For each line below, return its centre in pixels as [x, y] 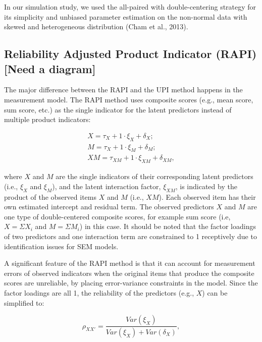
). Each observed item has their [207, 196]
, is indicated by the [206, 186]
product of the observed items [50, 196]
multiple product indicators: [47, 119]
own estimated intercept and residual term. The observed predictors [109, 207]
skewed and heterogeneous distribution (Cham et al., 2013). [96, 26]
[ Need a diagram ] [50, 68]
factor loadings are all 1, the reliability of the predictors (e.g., [99, 292]
